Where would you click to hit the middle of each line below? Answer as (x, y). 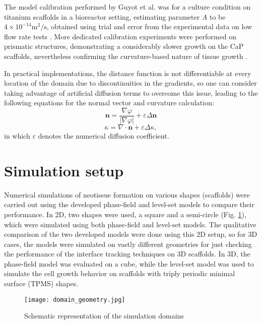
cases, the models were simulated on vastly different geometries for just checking (128, 244)
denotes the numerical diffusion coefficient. (104, 136)
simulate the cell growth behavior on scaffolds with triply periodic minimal (120, 273)
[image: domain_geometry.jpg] (75, 300)
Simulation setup (64, 170)
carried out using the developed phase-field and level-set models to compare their (129, 204)
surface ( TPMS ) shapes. (41, 283)
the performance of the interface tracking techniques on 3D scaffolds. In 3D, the (127, 254)
